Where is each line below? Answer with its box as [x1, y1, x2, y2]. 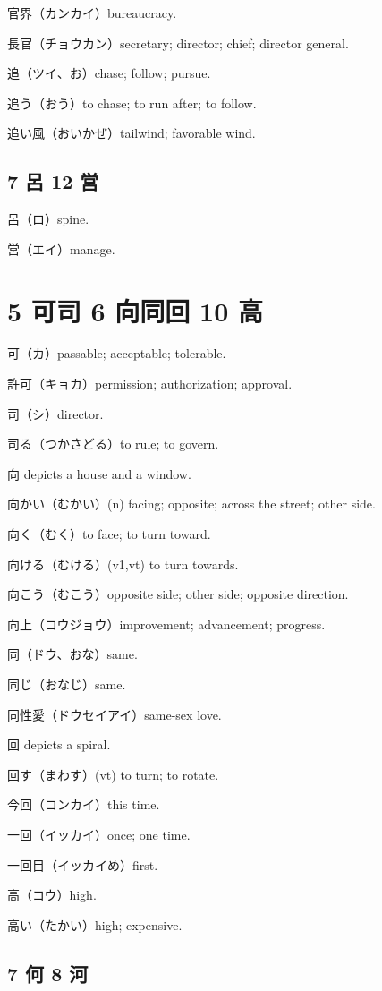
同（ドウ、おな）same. [7, 645, 138, 663]
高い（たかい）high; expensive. [7, 915, 183, 934]
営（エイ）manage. [7, 239, 115, 258]
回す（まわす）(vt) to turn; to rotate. [7, 765, 219, 783]
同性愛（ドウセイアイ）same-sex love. [7, 705, 222, 723]
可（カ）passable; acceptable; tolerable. [7, 344, 226, 363]
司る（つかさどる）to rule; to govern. [7, 434, 219, 453]
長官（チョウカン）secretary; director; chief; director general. [7, 33, 349, 52]
